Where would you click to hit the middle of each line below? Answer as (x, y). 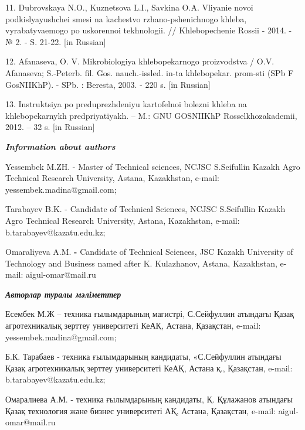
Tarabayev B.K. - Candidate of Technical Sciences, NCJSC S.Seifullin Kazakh (145, 209)
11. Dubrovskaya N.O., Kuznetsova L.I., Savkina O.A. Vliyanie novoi (129, 7)
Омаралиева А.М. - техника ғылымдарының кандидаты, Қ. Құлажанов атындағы (149, 399)
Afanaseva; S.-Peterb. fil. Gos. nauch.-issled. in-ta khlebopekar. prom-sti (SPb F (150, 72)
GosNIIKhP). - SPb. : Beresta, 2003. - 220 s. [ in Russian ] (108, 84)
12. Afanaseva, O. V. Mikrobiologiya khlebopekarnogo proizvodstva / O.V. (140, 61)
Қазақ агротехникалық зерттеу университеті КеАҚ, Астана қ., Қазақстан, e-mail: (149, 368)
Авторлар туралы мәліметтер (63, 294)
